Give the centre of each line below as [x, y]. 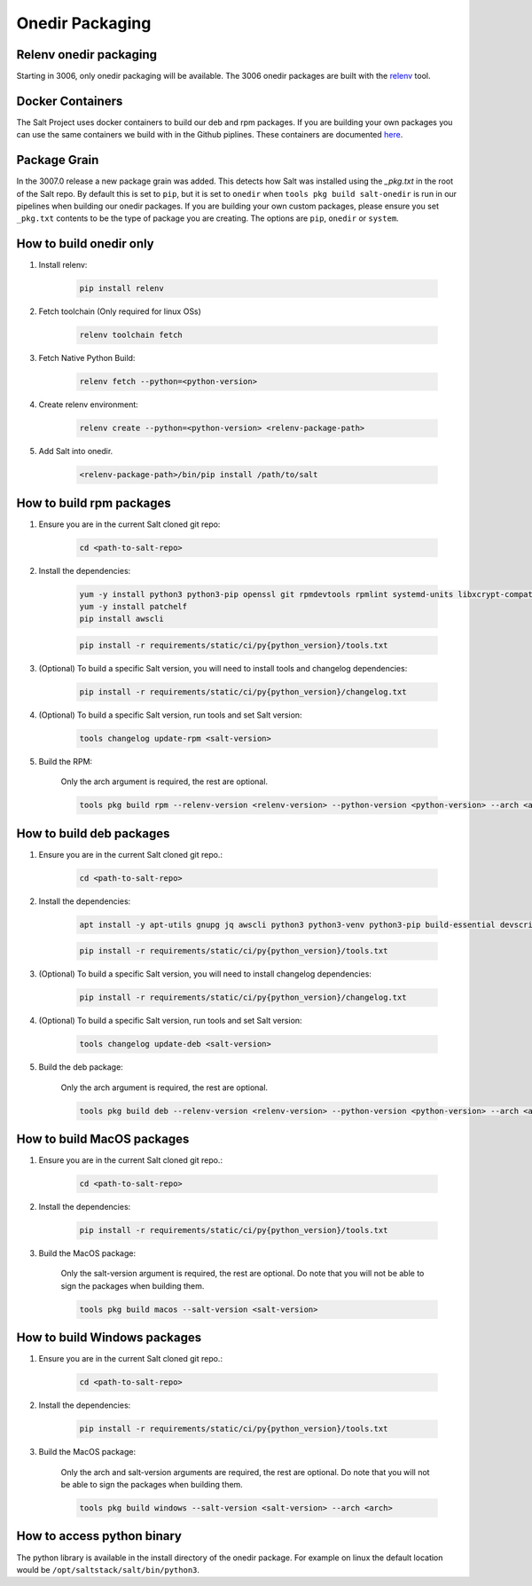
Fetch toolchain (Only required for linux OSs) [120, 311]
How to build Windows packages [109, 1338]
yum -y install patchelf [133, 607]
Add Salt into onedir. [76, 451]
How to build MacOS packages [103, 1139]
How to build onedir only [85, 244]
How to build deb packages [93, 833]
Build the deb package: [81, 1067]
